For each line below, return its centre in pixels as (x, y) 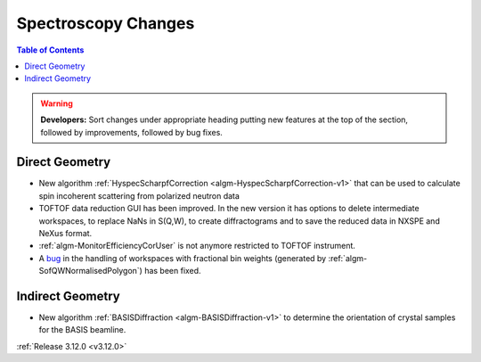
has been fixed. (172, 271)
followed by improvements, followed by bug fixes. (131, 132)
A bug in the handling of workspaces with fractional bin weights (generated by (183, 258)
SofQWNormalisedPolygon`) (90, 271)
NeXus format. (65, 233)
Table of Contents (50, 50)
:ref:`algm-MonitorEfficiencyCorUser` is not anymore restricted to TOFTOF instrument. (197, 246)
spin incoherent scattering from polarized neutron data (139, 195)
